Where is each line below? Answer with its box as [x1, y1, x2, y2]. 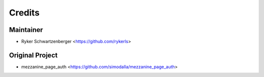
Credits [9, 7, 40, 18]
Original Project [9, 51, 58, 59]
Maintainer [9, 26, 44, 34]
